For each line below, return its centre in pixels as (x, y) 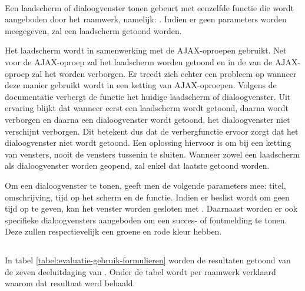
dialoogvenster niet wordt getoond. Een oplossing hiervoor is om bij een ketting (148, 143)
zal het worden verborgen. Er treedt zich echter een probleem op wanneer (164, 73)
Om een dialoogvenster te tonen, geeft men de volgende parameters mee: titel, (145, 185)
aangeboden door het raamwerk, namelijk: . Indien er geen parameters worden (146, 19)
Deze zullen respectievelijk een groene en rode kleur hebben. (113, 231)
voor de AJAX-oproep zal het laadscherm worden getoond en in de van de (139, 61)
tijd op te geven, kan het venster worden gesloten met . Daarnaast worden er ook (151, 208)
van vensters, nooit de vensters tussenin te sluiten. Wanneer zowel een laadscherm (152, 154)
